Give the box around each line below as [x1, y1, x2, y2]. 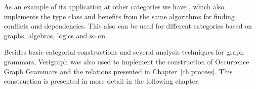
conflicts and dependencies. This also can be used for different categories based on [4, 21, 252, 31]
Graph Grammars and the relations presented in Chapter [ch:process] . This [4, 66, 233, 76]
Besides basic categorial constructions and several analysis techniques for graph [4, 47, 244, 57]
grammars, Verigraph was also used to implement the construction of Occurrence [4, 56, 249, 66]
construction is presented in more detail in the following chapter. [4, 76, 200, 86]
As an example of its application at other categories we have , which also [4, 1, 224, 11]
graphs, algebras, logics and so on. [4, 30, 107, 40]
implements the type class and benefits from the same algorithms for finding [4, 11, 235, 21]
